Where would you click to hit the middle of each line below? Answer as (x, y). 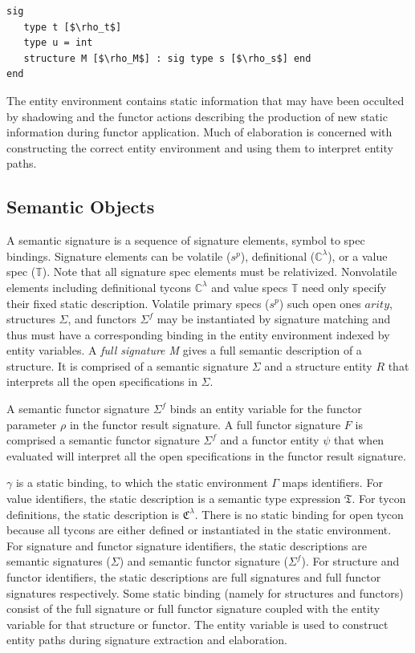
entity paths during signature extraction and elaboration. (147, 640)
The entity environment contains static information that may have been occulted (205, 100)
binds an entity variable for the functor (266, 409)
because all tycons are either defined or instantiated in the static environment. (199, 530)
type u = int (58, 43)
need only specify (344, 287)
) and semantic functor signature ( (203, 561)
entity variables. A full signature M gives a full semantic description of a (184, 350)
